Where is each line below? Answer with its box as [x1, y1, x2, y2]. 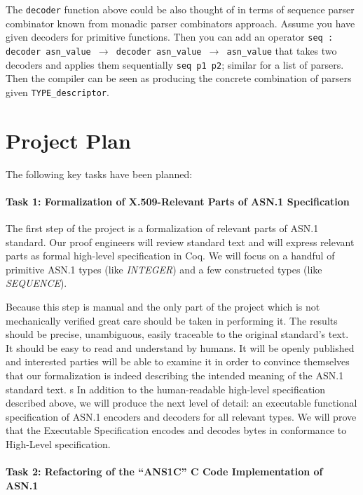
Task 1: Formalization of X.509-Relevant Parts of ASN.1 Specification [6, 194, 350, 208]
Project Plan [6, 126, 131, 154]
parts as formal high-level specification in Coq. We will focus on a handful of [6, 248, 335, 263]
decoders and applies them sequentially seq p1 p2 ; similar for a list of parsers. [6, 57, 344, 72]
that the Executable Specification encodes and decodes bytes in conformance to [6, 423, 347, 438]
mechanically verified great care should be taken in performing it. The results [6, 313, 338, 327]
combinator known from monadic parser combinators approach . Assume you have [6, 15, 355, 30]
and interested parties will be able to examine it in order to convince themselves [6, 354, 350, 369]
